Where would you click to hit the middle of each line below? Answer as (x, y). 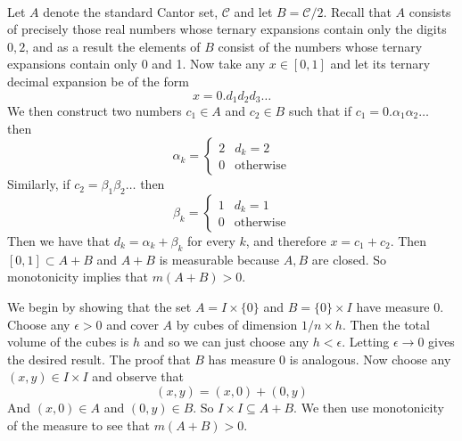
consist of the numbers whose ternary (320, 46)
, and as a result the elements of (113, 46)
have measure (393, 306)
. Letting (366, 342)
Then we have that (59, 241)
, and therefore (286, 241)
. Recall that (357, 11)
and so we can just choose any (227, 342)
